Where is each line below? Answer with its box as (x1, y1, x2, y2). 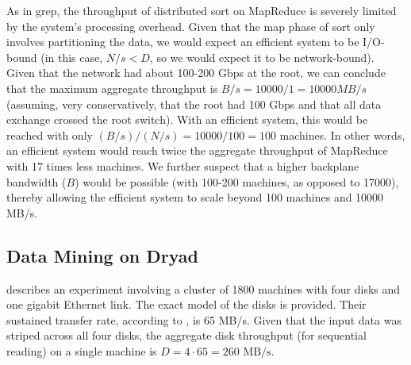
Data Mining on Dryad (6, 243, 198, 267)
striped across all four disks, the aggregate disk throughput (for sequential (6, 327, 367, 344)
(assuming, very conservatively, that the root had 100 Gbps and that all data (6, 95, 382, 112)
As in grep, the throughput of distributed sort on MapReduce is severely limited (6, 2, 397, 18)
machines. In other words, (279, 126, 405, 143)
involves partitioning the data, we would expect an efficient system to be (6, 33, 359, 50)
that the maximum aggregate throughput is (6, 79, 218, 96)
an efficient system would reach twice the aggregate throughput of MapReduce (6, 142, 388, 159)
